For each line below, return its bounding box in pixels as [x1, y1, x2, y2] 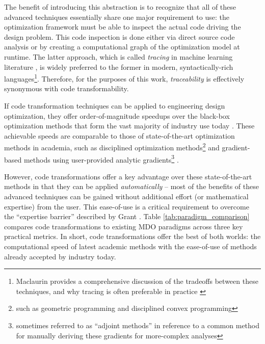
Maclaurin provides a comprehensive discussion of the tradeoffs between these [16, 276, 258, 286]
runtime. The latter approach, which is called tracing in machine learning [4, 51, 233, 62]
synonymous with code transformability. [4, 83, 129, 94]
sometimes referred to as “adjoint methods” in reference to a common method [16, 320, 260, 330]
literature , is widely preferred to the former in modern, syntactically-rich [4, 61, 233, 72]
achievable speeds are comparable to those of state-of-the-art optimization [4, 130, 235, 141]
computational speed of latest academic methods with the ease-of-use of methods [4, 241, 257, 252]
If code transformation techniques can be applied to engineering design [4, 100, 225, 111]
